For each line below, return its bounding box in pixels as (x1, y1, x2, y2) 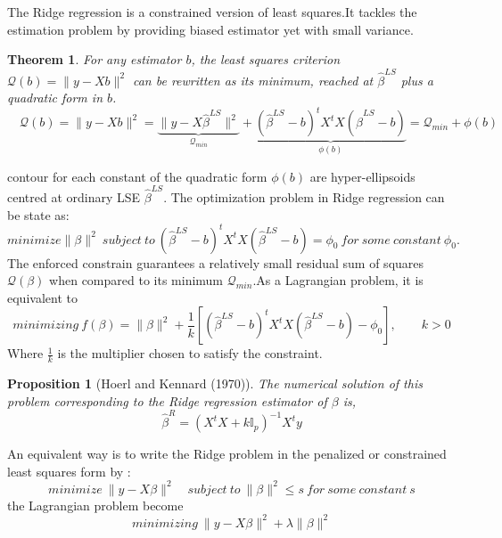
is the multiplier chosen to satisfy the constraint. (57, 344, 323, 363)
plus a (400, 70, 433, 89)
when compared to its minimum (49, 271, 224, 289)
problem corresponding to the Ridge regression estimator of (7, 391, 327, 410)
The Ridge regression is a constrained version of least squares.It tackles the (7, 3, 417, 20)
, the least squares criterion (191, 50, 341, 69)
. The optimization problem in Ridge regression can (163, 187, 445, 206)
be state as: (7, 205, 70, 224)
